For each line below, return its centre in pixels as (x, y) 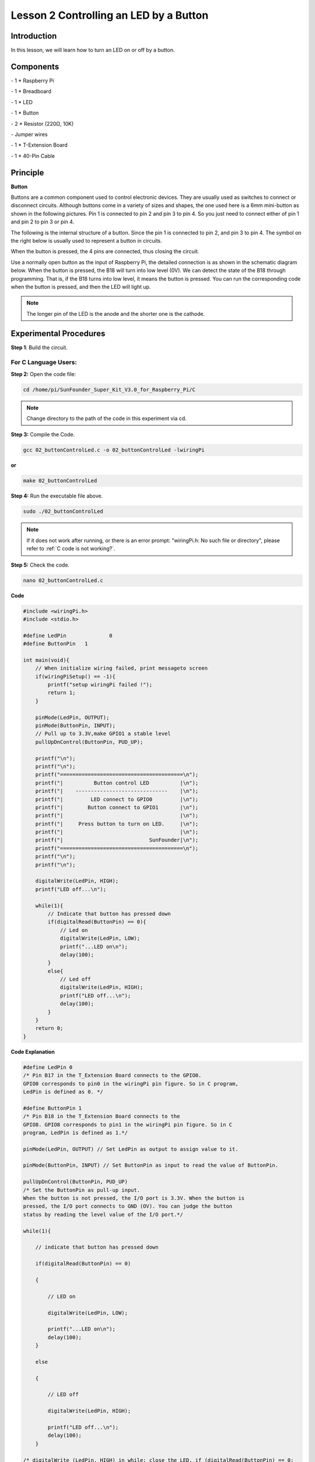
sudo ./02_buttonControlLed (63, 511)
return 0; (49, 1028)
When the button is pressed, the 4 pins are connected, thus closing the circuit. (105, 251)
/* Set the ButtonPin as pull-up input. (81, 1190)
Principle (27, 173)
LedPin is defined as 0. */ (63, 1092)
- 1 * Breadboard (31, 91)
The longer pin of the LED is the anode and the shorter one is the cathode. (116, 313)
